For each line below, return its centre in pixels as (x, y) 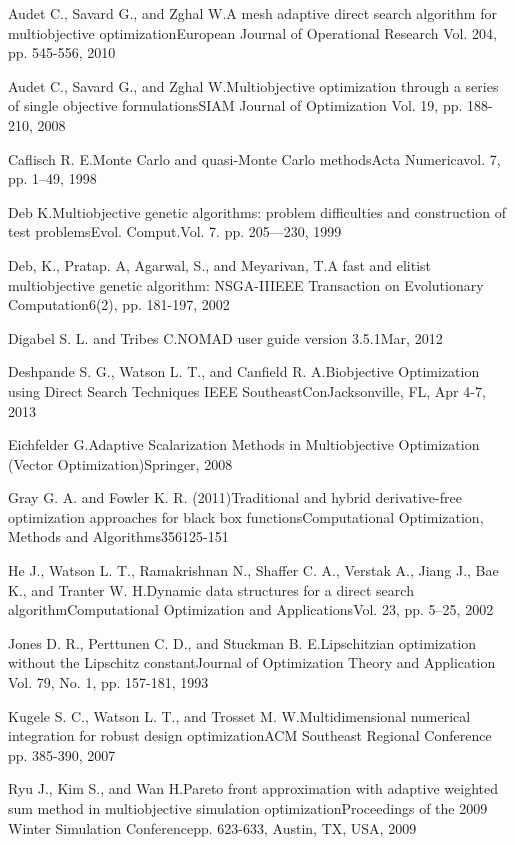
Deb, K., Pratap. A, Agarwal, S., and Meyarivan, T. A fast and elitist (220, 264)
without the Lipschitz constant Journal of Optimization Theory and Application (252, 662)
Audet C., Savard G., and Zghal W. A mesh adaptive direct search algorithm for (252, 13)
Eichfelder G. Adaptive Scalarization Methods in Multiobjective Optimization (244, 444)
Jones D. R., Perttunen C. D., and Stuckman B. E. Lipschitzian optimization (242, 642)
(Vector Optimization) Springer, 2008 (120, 463)
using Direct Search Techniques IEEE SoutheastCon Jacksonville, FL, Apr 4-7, (247, 390)
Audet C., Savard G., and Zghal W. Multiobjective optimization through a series (253, 85)
